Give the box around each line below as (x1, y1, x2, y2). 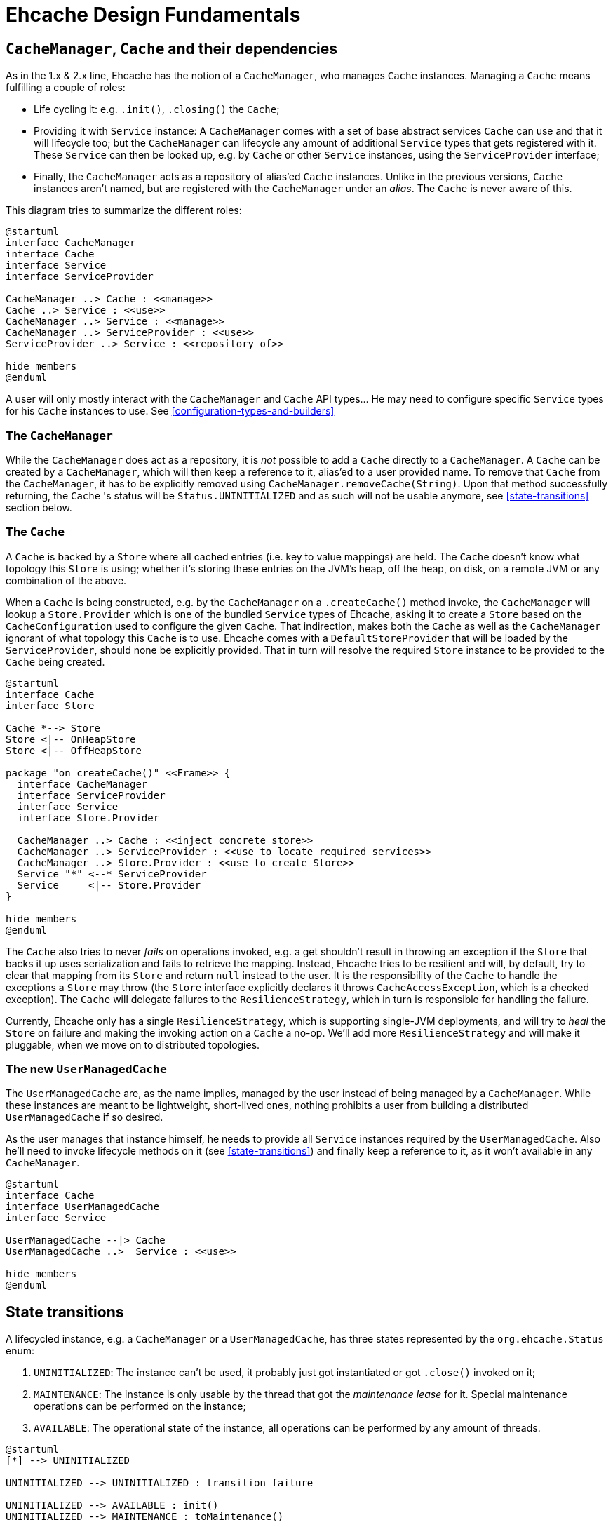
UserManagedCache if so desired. (6, 1111, 163, 1124)
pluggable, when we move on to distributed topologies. (6, 1038, 260, 1051)
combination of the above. (6, 574, 127, 586)
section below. (6, 501, 72, 513)
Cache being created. (6, 655, 105, 668)
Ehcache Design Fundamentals (6, 3, 301, 27)
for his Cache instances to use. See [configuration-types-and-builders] (6, 405, 335, 417)
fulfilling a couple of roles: (6, 81, 126, 94)
